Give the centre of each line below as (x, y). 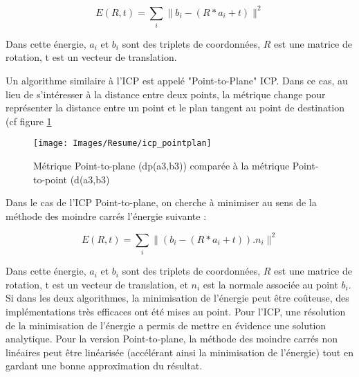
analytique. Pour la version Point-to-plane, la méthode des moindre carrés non (172, 339)
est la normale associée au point (270, 284)
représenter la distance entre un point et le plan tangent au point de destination (175, 108)
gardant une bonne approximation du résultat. (104, 366)
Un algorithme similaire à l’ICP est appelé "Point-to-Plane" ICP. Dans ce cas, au (177, 81)
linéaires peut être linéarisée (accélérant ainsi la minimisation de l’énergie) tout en (179, 352)
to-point (50, 179)
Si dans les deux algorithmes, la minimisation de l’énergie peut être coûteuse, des (177, 298)
